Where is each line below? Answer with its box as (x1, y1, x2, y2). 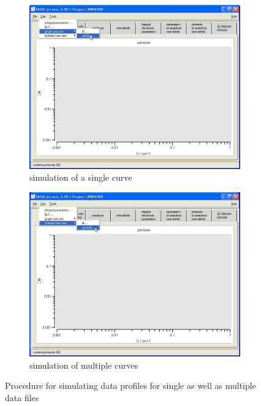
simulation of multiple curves (29, 358, 138, 371)
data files (5, 391, 39, 404)
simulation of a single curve (29, 171, 132, 184)
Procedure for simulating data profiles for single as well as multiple (5, 379, 256, 392)
